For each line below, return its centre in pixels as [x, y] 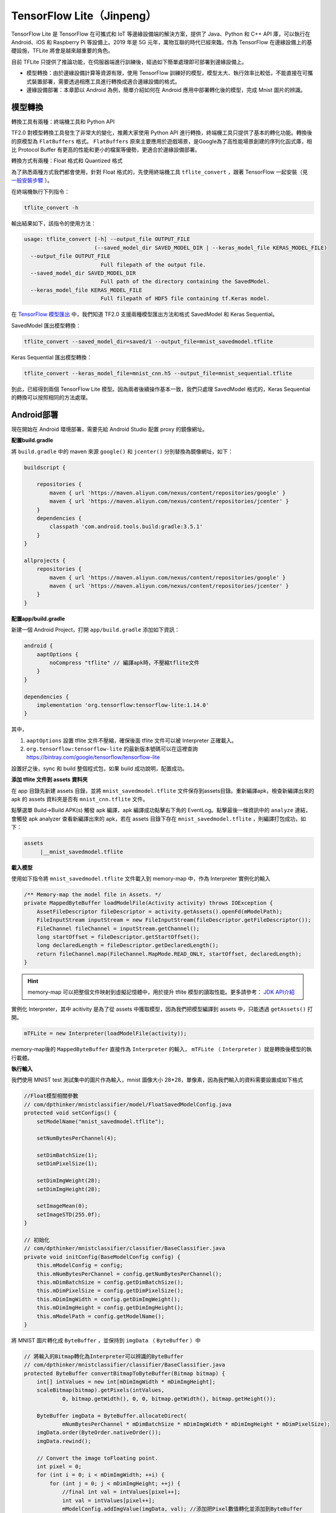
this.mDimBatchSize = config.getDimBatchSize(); [110, 1282]
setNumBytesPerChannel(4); [77, 1138]
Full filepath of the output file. [153, 264]
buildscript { [45, 467]
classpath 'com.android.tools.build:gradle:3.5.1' [126, 527]
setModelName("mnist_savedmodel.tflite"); [100, 1121]
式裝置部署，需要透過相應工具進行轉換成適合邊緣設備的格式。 [103, 81]
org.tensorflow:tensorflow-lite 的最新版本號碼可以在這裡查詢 [112, 749]
